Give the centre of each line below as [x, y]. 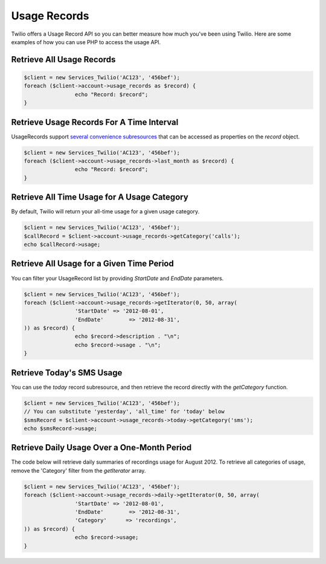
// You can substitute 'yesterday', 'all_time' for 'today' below [124, 412]
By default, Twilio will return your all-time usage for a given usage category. [105, 212]
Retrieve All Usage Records [63, 60]
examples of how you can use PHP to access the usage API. [86, 42]
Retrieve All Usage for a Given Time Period [93, 264]
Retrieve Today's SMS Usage [67, 373]
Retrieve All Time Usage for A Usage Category [100, 197]
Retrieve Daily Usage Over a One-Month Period [101, 448]
